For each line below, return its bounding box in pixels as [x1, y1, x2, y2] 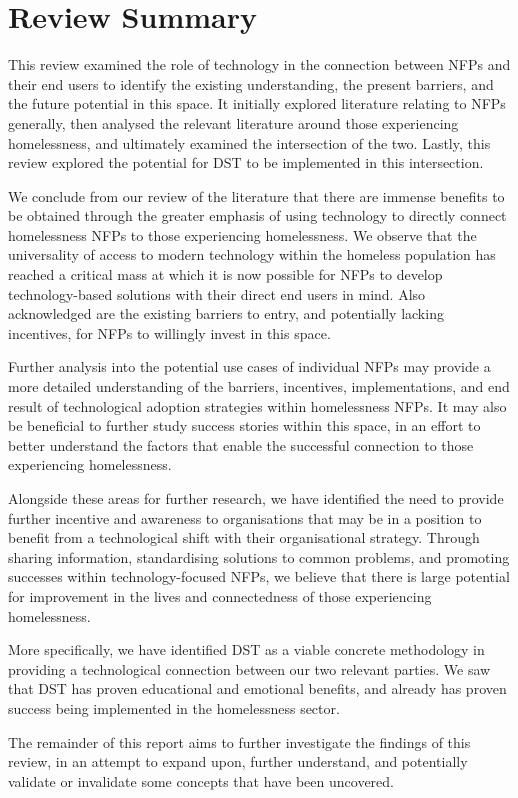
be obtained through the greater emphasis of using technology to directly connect [8, 205, 507, 226]
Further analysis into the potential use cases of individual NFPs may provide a [8, 356, 491, 377]
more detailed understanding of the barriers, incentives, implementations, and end [8, 376, 510, 397]
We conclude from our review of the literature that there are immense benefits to [8, 185, 505, 206]
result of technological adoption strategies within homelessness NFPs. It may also [8, 395, 507, 416]
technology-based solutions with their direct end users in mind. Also [8, 283, 426, 304]
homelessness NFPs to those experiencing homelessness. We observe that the [8, 224, 477, 245]
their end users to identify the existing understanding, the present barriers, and [8, 73, 494, 94]
